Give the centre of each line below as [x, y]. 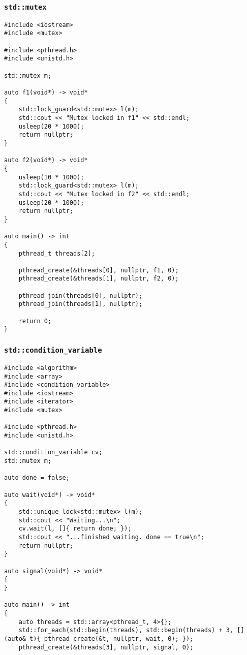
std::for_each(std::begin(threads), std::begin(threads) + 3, [126, 630]
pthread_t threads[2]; [57, 253]
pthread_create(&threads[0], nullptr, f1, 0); [99, 270]
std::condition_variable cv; [53, 453]
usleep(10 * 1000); [51, 177]
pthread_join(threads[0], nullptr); [81, 295]
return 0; [35, 321]
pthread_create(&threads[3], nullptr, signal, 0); [106, 647]
